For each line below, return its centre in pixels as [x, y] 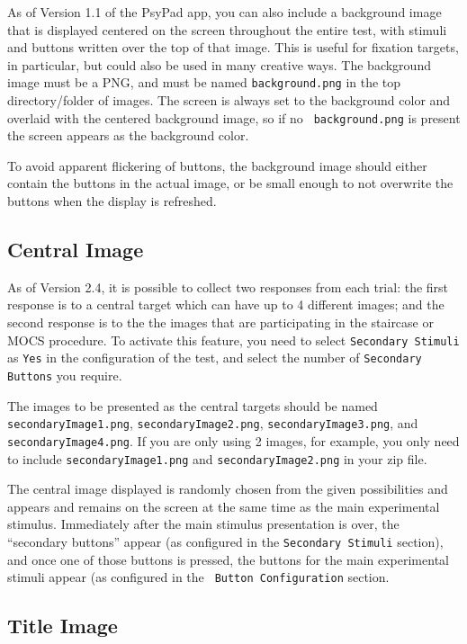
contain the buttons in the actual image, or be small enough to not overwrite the [230, 183]
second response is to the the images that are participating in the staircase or [220, 322]
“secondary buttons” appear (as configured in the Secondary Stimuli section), [225, 541]
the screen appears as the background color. [128, 135]
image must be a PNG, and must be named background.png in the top [204, 82]
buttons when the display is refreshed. [112, 201]
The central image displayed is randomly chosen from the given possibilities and [228, 489]
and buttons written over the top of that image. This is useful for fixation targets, [233, 47]
